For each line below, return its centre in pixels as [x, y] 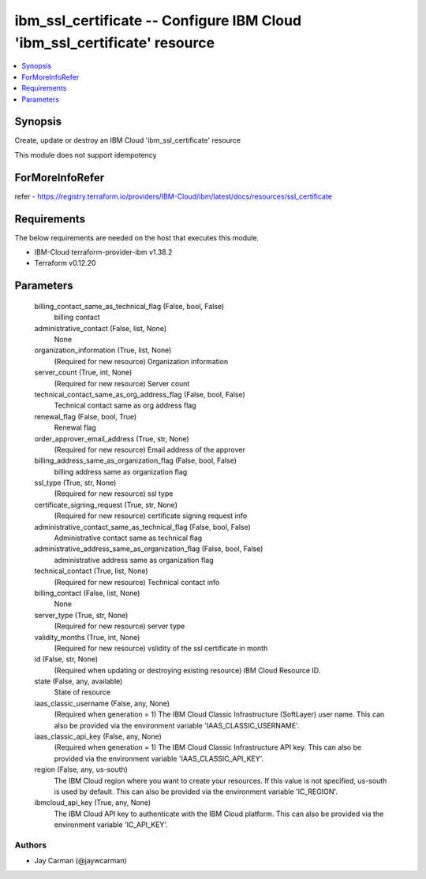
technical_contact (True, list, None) [92, 571]
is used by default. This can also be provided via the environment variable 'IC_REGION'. [196, 791]
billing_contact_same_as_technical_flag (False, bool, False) [129, 306]
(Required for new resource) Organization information [141, 361]
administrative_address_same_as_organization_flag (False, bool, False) [149, 549]
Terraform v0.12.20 [65, 263]
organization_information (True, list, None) [103, 350]
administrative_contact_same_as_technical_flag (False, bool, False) [143, 527]
